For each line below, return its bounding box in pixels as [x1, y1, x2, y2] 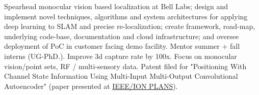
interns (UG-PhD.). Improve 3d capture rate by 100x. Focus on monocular [4, 50, 237, 61]
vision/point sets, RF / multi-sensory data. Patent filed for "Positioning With [4, 60, 247, 71]
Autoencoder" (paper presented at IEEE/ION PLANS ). [4, 80, 178, 91]
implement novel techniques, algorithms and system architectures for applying [4, 11, 248, 21]
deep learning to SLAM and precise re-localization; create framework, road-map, [4, 21, 255, 31]
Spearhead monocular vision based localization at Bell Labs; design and [4, 1, 228, 11]
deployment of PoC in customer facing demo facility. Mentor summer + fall [4, 41, 240, 51]
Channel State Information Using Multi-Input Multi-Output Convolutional [4, 71, 238, 81]
